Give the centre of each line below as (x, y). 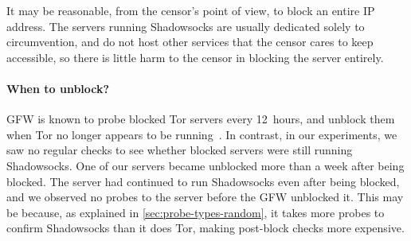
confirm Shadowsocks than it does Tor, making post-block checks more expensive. (205, 228)
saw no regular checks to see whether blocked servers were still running (180, 150)
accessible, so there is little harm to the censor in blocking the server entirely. (195, 57)
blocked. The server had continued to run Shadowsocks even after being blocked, (203, 181)
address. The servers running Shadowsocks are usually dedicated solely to (186, 26)
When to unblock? (58, 88)
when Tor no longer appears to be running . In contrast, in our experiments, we (202, 134)
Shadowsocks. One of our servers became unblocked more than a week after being (205, 165)
